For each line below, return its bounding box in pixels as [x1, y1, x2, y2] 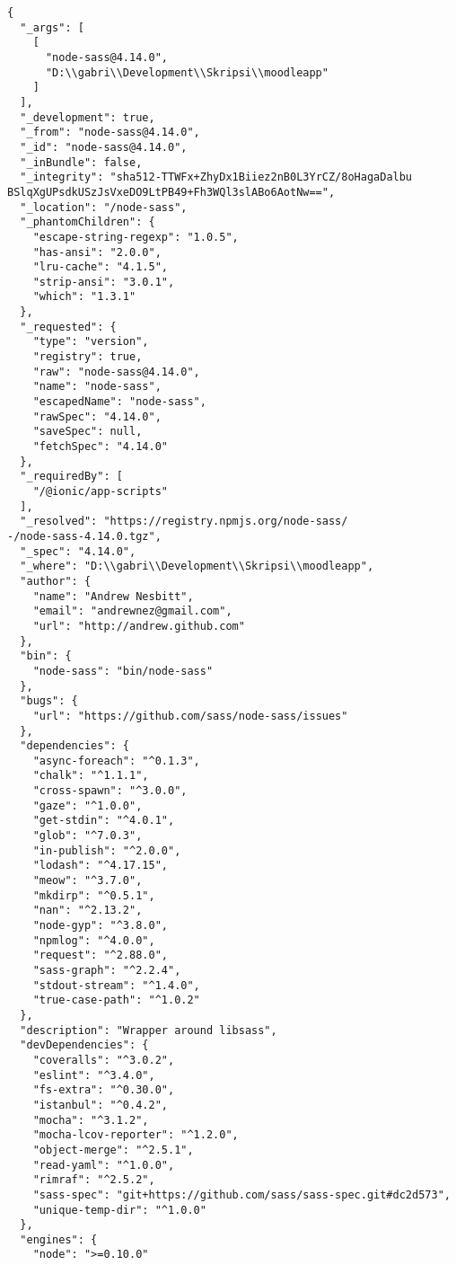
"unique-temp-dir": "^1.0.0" [32, 1203, 206, 1216]
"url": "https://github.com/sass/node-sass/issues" [32, 709, 348, 722]
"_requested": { [20, 320, 117, 333]
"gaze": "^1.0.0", [32, 799, 143, 812]
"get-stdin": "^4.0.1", [32, 814, 175, 827]
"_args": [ [20, 21, 84, 34]
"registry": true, [32, 350, 143, 364]
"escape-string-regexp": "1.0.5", [32, 230, 239, 243]
